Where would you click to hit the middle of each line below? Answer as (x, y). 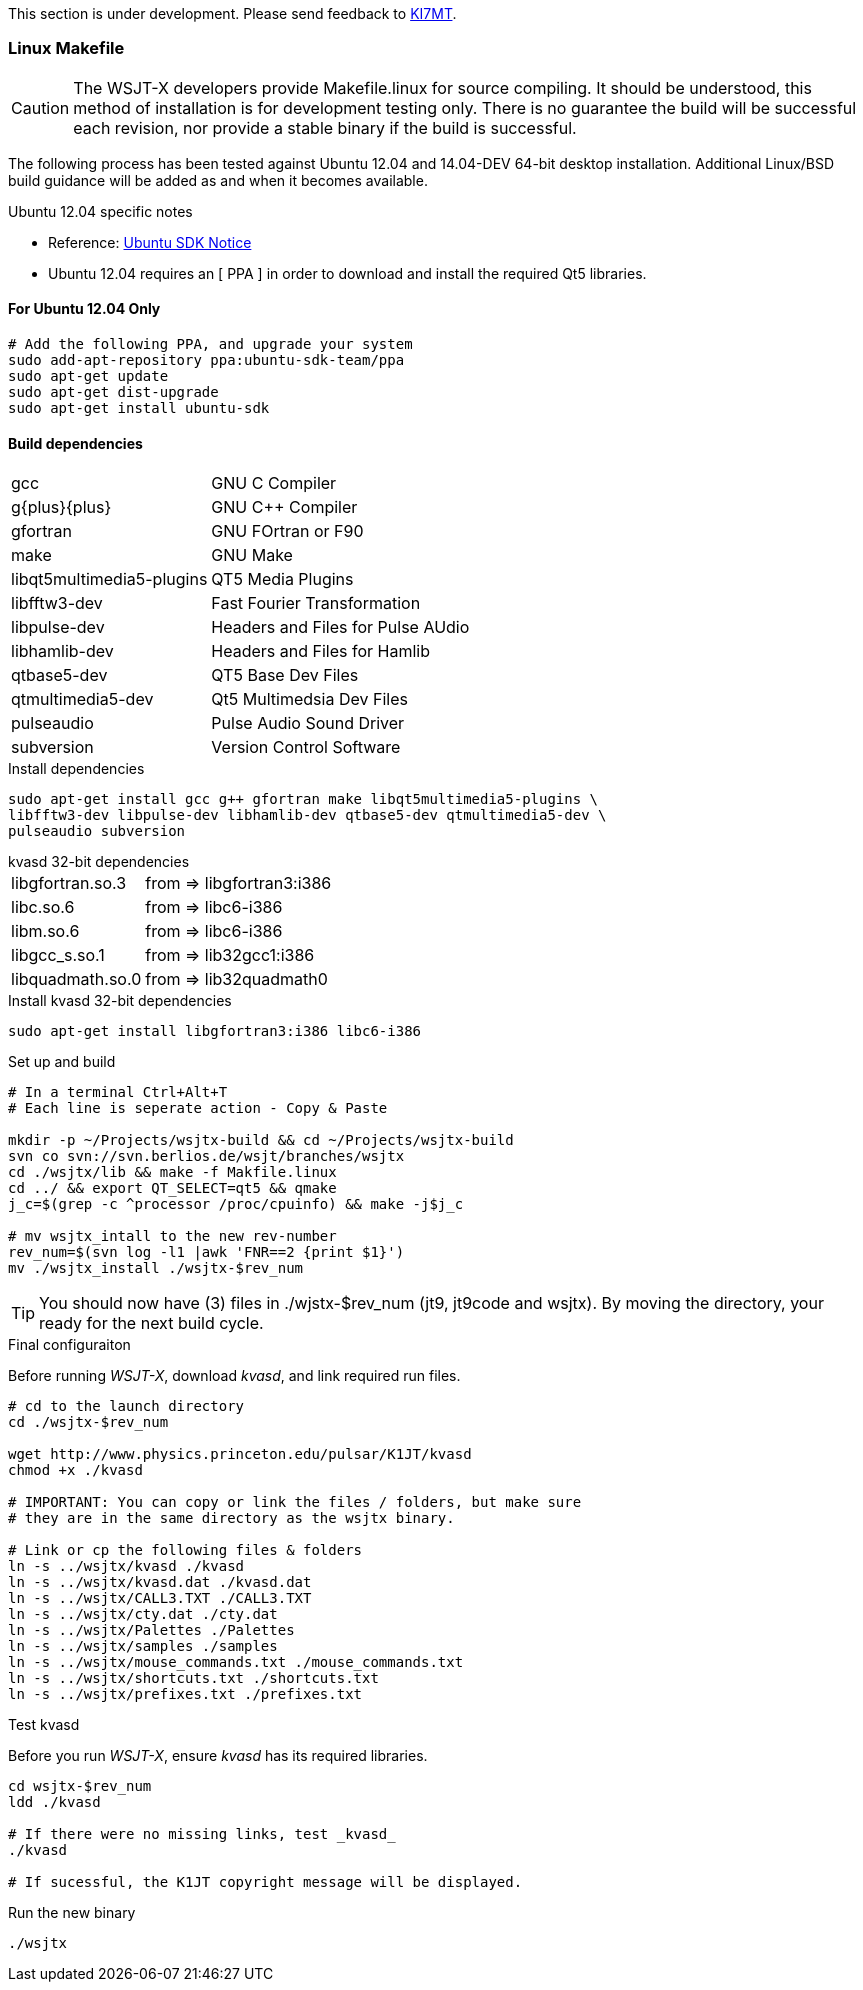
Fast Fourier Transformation (316, 603)
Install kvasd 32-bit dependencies (120, 1001)
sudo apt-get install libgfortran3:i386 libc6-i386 (215, 1031)
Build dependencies (75, 443)
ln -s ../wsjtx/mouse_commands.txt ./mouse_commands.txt (236, 1662)
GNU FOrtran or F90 (287, 531)
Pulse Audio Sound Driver (308, 723)
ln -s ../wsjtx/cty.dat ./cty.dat (143, 1614)
